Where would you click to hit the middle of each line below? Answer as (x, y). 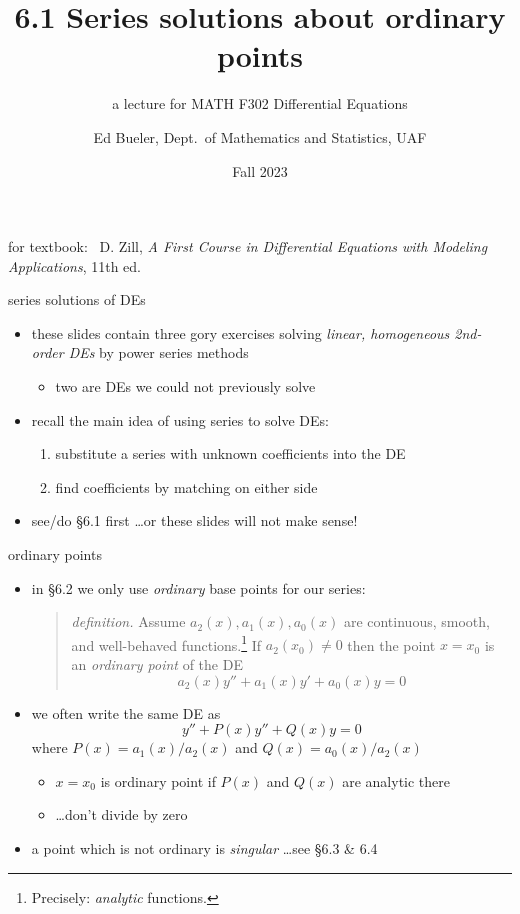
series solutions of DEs (77, 299)
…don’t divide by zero (121, 814)
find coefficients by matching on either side (186, 486)
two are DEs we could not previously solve (185, 386)
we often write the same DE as (126, 712)
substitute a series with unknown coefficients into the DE (230, 453)
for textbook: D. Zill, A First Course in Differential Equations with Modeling (248, 246)
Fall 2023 (260, 170)
